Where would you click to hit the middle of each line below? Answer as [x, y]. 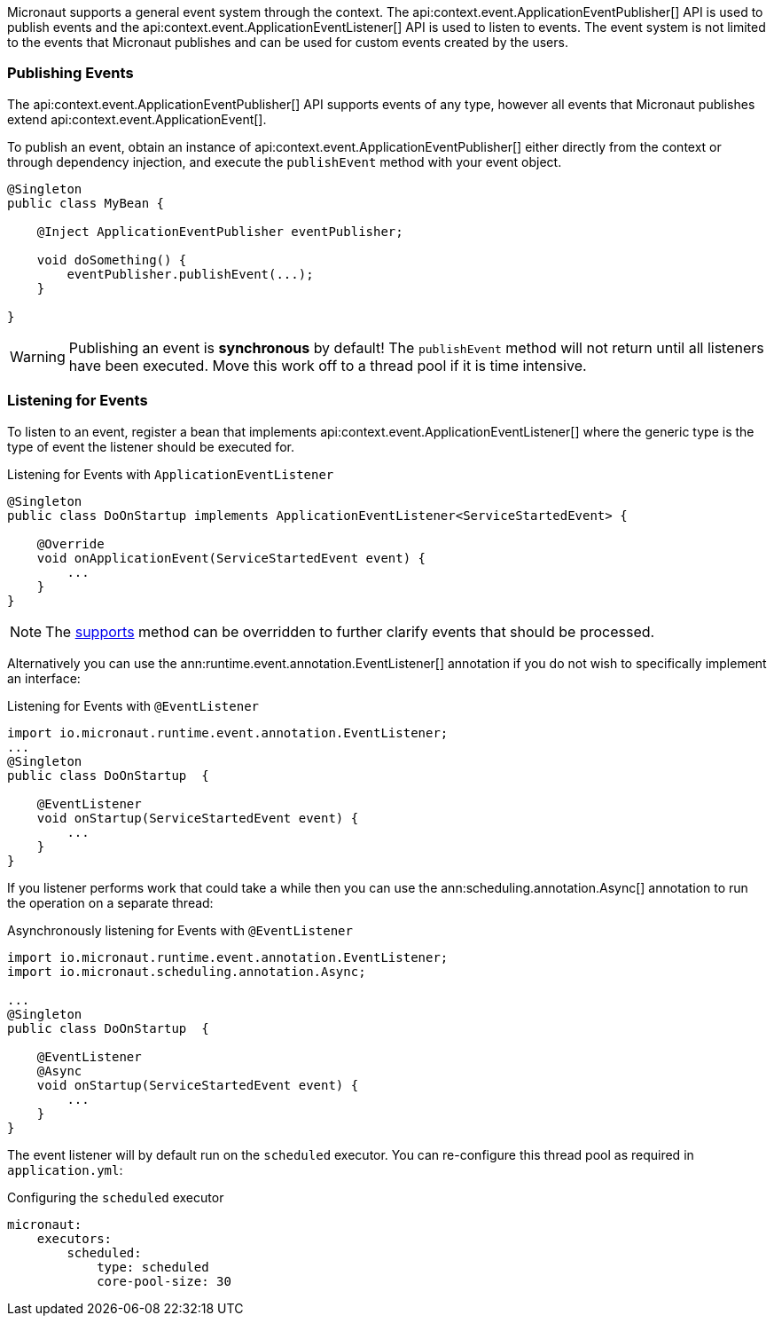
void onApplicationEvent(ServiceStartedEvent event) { [231, 558]
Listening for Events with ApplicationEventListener [171, 474]
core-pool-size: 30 [164, 1281]
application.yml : [65, 1169]
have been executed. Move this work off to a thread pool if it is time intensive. [328, 365]
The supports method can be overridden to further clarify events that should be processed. [350, 631]
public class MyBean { [86, 203]
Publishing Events [70, 73]
